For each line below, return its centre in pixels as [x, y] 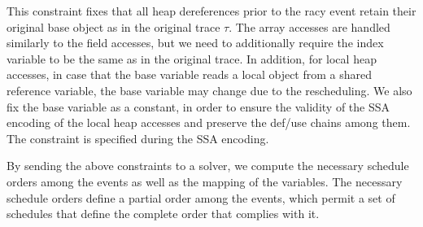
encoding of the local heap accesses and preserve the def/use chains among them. [209, 122]
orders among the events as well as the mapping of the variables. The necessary [205, 181]
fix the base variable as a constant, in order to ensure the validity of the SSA [198, 106]
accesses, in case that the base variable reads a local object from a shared [190, 74]
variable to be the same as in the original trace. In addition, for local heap [192, 58]
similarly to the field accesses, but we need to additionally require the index [195, 43]
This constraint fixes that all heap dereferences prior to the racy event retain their [211, 11]
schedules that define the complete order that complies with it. [163, 214]
